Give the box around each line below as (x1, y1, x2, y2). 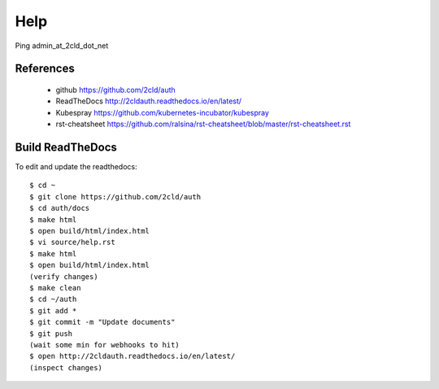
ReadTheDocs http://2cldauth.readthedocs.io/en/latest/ (55, 96, 242, 106)
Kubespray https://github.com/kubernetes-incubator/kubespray (55, 107, 270, 117)
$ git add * (29, 306, 77, 315)
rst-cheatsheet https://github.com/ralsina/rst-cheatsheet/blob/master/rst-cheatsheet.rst (55, 119, 351, 129)
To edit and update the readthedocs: (15, 162, 137, 172)
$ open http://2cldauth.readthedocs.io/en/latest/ (29, 352, 236, 361)
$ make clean (29, 283, 81, 292)
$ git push (29, 329, 73, 338)
